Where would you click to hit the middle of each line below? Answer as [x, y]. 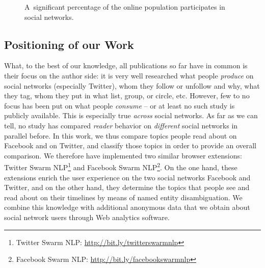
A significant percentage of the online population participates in [125, 7]
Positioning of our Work [69, 44]
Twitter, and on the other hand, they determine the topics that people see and [127, 187]
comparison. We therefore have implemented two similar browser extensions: [123, 155]
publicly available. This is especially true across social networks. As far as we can [131, 115]
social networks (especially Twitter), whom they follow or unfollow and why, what [132, 85]
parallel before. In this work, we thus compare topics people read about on [121, 135]
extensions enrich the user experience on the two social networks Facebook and [127, 177]
